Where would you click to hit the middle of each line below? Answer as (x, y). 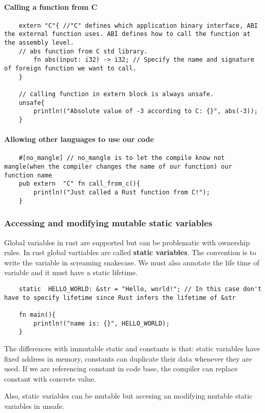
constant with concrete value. (50, 378)
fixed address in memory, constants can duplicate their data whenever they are (128, 358)
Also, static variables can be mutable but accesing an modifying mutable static (128, 396)
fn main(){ (37, 315)
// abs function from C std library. (83, 51)
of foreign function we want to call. (70, 69)
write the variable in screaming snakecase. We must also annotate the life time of (132, 262)
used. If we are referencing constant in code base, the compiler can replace (121, 369)
